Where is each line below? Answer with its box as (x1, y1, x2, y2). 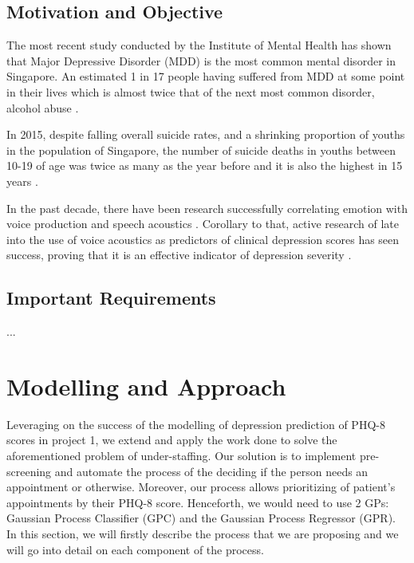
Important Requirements (6, 285, 216, 310)
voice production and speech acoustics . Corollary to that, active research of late (6, 215, 400, 232)
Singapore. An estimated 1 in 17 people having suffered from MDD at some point (6, 68, 405, 85)
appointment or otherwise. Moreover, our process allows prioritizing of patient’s (6, 478, 396, 495)
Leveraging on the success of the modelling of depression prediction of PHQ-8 (6, 415, 385, 432)
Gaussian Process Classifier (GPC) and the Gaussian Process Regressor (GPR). (6, 510, 396, 526)
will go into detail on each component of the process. (6, 541, 264, 557)
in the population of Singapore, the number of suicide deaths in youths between (6, 141, 396, 158)
